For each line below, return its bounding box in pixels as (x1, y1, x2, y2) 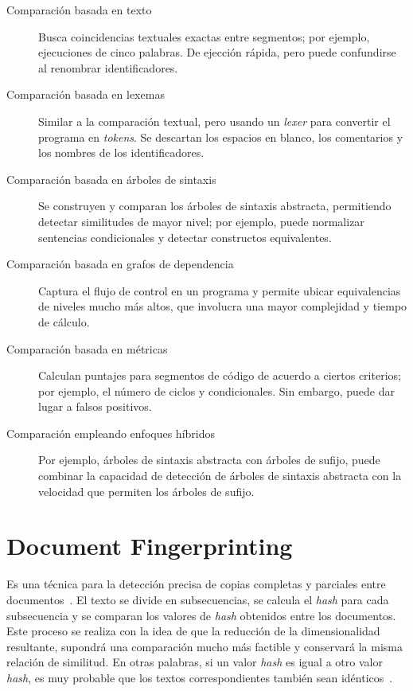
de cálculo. (38, 313, 90, 330)
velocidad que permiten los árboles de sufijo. (38, 482, 255, 499)
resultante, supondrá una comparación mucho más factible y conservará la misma (6, 638, 403, 654)
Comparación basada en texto (6, 2, 152, 18)
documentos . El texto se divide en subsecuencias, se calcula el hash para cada (6, 591, 389, 607)
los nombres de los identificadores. (38, 144, 205, 161)
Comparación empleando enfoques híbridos (6, 424, 215, 441)
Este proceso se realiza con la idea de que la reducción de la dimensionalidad (6, 623, 380, 639)
